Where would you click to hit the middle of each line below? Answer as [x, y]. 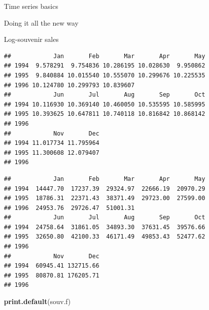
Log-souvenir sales [31, 39]
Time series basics [31, 6]
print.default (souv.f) [37, 301]
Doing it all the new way [41, 22]
